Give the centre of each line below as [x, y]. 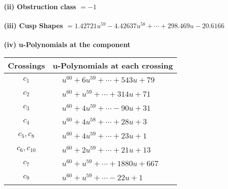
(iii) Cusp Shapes [34, 26]
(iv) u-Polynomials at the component [67, 44]
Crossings [26, 65]
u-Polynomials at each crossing [113, 65]
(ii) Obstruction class [40, 6]
